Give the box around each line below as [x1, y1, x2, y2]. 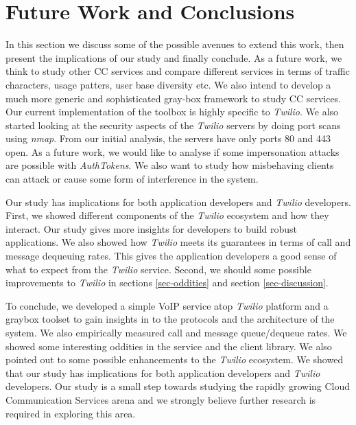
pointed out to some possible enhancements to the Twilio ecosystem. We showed [5, 352, 344, 367]
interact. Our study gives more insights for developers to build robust [5, 221, 297, 236]
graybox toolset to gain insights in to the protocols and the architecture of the [5, 312, 335, 326]
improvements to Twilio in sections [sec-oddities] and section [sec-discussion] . [5, 275, 329, 290]
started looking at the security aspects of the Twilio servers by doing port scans [5, 117, 341, 132]
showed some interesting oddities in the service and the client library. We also [5, 338, 332, 353]
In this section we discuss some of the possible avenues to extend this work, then [5, 37, 344, 51]
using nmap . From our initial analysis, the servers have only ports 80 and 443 [5, 131, 331, 146]
